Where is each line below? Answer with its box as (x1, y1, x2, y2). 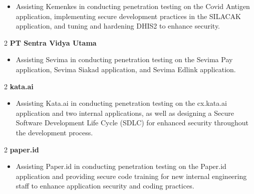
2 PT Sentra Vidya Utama (4, 37, 97, 48)
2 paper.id (4, 144, 39, 154)
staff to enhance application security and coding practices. (16, 180, 194, 191)
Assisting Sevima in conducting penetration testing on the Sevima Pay (16, 54, 233, 65)
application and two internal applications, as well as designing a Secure (16, 107, 234, 118)
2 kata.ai (4, 81, 34, 91)
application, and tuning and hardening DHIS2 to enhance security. (16, 21, 220, 31)
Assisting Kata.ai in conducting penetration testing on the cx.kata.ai (16, 98, 227, 108)
